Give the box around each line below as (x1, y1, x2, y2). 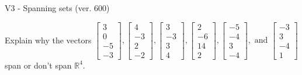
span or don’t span (5, 59, 72, 71)
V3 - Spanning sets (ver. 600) (5, 2, 110, 13)
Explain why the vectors (5, 33, 92, 46)
